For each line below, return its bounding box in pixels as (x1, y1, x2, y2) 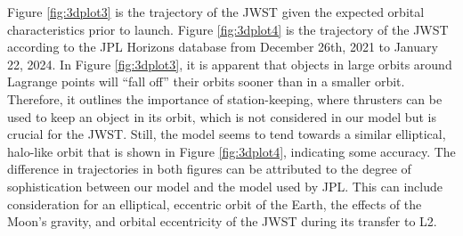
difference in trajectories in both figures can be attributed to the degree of (7, 159, 411, 178)
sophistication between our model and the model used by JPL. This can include (7, 176, 443, 195)
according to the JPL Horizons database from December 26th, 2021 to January (7, 37, 438, 56)
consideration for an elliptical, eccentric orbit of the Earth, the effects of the (7, 194, 422, 213)
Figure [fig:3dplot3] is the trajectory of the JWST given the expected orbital (7, 3, 425, 20)
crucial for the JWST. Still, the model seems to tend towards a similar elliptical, (7, 125, 446, 143)
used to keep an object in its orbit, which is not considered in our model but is (7, 107, 436, 126)
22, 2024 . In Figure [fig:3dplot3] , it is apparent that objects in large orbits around (7, 54, 452, 73)
